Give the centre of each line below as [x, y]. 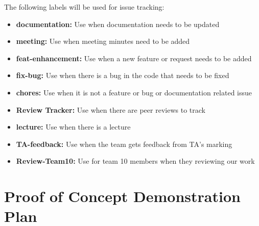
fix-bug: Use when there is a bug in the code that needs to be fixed [123, 75]
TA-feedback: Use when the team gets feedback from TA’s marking [124, 144]
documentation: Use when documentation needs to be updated [118, 24]
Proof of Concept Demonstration [122, 196]
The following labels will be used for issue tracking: [84, 7]
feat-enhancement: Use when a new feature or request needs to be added [134, 58]
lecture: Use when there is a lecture [73, 127]
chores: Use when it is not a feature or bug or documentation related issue [134, 92]
